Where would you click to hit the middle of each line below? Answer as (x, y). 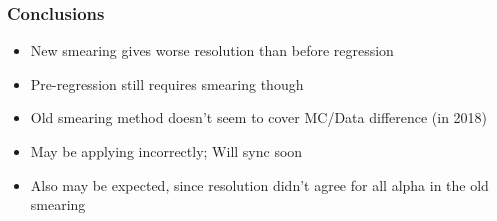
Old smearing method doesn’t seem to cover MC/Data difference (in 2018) (259, 117)
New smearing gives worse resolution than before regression (212, 50)
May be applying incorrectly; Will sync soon (166, 151)
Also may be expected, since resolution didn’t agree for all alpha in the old (259, 184)
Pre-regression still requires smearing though (167, 83)
